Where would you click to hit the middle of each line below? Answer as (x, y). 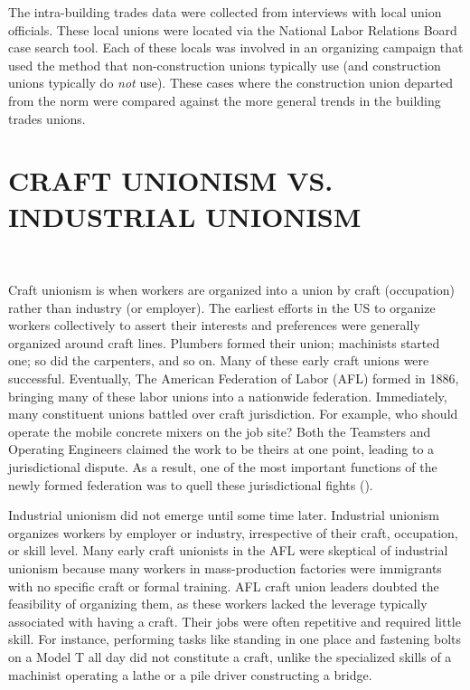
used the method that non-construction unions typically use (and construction (225, 65)
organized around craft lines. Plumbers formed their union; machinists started (224, 342)
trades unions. (47, 118)
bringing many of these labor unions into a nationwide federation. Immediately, (228, 396)
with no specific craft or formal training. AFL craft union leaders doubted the (224, 586)
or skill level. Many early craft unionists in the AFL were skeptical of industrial (228, 550)
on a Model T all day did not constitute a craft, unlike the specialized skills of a (230, 656)
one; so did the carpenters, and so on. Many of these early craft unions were (219, 360)
